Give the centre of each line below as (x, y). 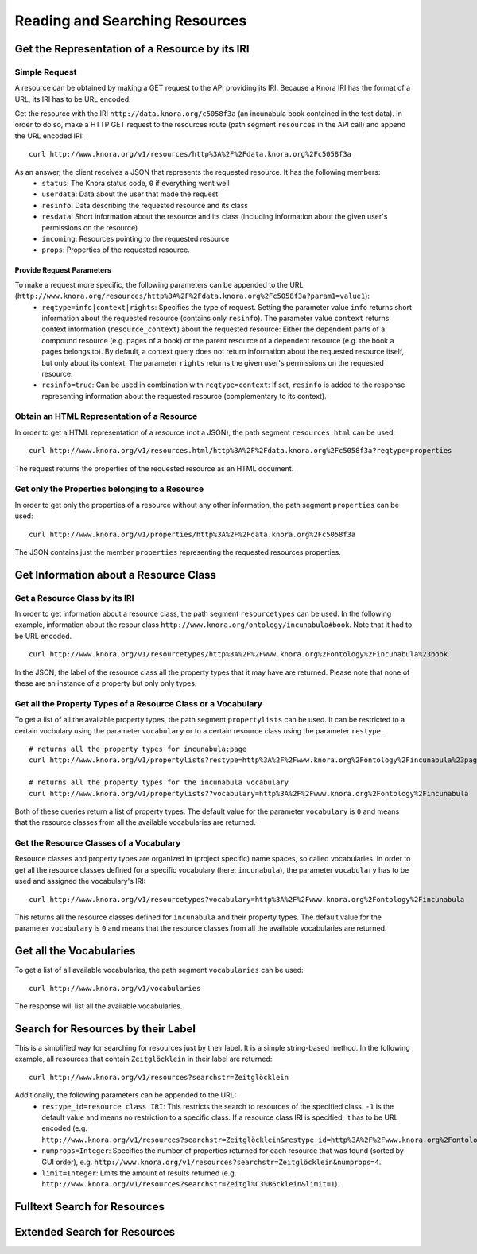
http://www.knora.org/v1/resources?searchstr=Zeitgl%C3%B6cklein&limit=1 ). (191, 1184)
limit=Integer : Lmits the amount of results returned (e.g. (139, 1173)
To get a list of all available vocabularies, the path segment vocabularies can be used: (159, 970)
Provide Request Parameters (63, 270)
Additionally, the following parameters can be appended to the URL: (126, 1095)
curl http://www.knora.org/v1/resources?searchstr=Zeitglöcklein (159, 1077)
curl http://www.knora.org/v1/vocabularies (115, 988)
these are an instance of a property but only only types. (106, 683)
